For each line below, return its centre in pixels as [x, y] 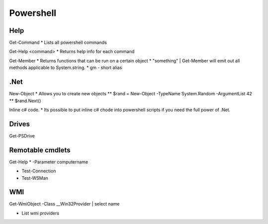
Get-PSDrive [22, 136]
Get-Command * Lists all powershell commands [58, 43]
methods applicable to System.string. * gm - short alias [66, 68]
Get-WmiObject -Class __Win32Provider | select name [65, 204]
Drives [19, 124]
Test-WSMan [35, 178]
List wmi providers [40, 213]
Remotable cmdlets [40, 150]
